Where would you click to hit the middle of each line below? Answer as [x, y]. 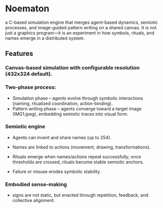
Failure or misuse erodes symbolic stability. [56, 171]
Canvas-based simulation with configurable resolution [73, 68]
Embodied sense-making [36, 184]
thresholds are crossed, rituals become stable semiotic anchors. [78, 162]
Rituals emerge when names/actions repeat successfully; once [77, 156]
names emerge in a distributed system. [45, 38]
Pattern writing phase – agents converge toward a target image [77, 108]
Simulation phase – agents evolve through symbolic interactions [78, 98]
